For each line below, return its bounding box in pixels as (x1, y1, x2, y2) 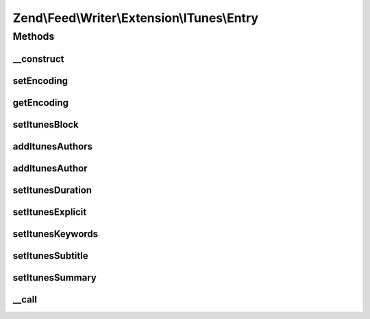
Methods (12, 30, 55, 43)
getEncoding (12, 97, 69, 108)
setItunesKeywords (12, 228, 99, 239)
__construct (12, 53, 64, 64)
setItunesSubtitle (12, 250, 88, 261)
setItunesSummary (12, 272, 97, 283)
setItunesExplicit (12, 206, 87, 217)
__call (12, 294, 38, 305)
